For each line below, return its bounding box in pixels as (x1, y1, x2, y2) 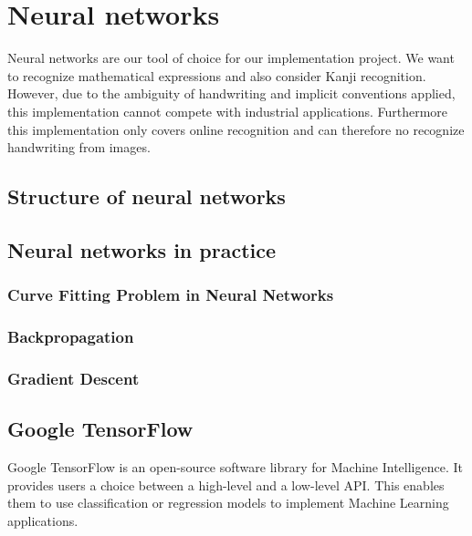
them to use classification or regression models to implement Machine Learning (7, 493, 449, 512)
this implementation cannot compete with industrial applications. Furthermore (7, 101, 448, 120)
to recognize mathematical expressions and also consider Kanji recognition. (7, 66, 426, 85)
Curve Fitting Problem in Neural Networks (7, 283, 334, 306)
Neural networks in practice (7, 235, 277, 263)
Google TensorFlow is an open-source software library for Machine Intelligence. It (7, 457, 463, 476)
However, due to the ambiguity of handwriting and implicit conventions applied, (7, 84, 456, 103)
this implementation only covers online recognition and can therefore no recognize (7, 119, 465, 139)
